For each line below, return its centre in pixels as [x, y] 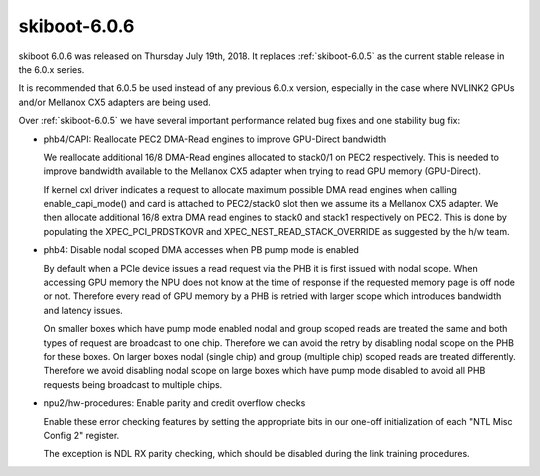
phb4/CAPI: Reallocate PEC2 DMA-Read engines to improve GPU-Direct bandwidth [215, 139]
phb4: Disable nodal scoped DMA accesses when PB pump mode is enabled [201, 250]
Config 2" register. [81, 435]
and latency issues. [83, 310]
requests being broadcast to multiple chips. [133, 384]
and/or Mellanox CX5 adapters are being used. [115, 102]
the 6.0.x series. [51, 69]
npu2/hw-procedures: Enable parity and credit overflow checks [174, 403]
